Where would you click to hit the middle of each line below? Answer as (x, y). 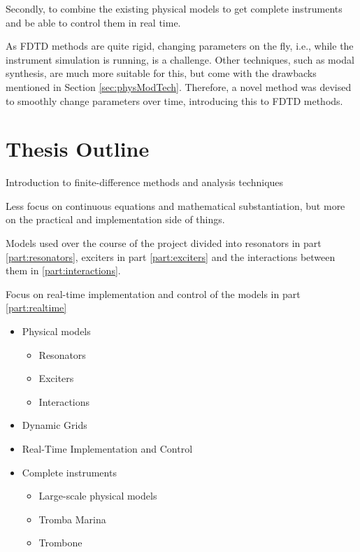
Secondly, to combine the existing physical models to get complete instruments (174, 8)
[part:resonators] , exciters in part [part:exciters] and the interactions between (171, 256)
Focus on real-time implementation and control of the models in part (153, 293)
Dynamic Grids (55, 425)
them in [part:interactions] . (63, 270)
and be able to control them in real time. (93, 22)
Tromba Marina (72, 519)
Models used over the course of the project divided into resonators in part (164, 243)
